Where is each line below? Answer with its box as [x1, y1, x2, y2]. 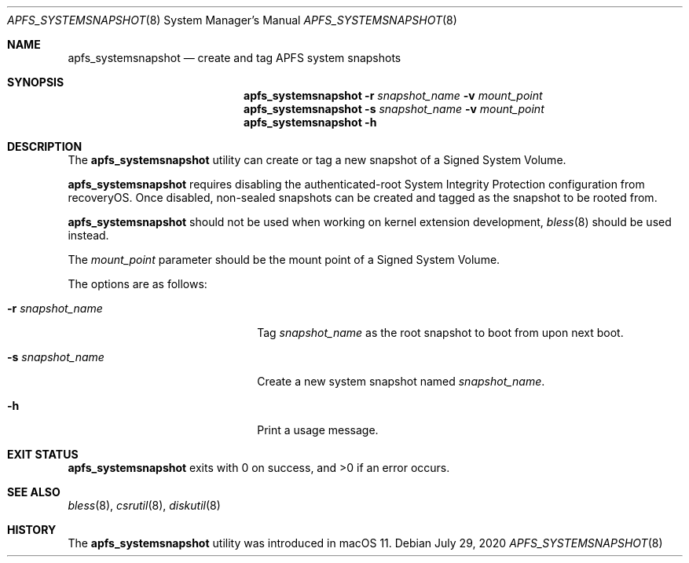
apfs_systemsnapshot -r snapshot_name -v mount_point [244, 89, 543, 102]
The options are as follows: [68, 277, 207, 291]
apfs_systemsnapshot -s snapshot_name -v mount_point [244, 102, 544, 115]
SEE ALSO [7, 485, 60, 499]
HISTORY [7, 523, 57, 536]
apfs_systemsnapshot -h [244, 115, 377, 129]
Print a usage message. [257, 423, 379, 437]
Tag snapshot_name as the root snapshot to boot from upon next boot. [257, 326, 624, 339]
